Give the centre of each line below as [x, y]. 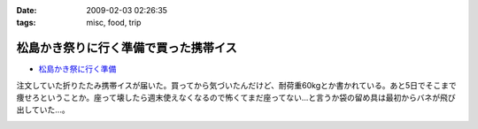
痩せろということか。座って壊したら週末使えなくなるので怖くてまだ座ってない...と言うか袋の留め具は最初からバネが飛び [236, 98]
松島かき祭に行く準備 [77, 69]
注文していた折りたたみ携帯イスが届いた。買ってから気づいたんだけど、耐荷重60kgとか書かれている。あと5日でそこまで [237, 85]
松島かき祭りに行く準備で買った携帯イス [127, 48]
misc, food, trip [114, 23]
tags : [26, 23]
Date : [27, 10]
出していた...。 [43, 110]
